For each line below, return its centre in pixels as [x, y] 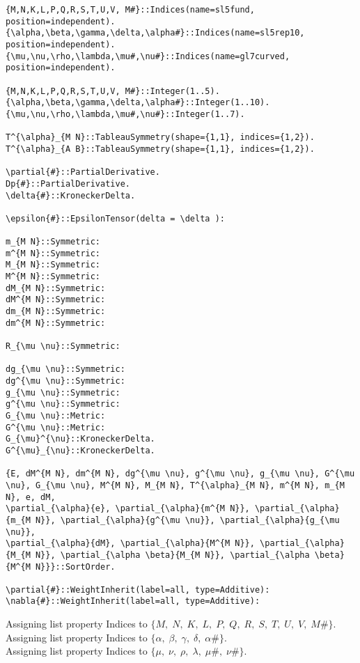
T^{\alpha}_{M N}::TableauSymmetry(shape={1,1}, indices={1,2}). [160, 138]
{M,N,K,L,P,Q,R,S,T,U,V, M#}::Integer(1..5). [113, 91]
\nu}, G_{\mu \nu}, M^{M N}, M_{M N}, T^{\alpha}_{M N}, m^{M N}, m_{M [175, 485]
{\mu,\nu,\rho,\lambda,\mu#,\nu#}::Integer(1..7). [125, 114]
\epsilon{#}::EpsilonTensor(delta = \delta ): [115, 218]
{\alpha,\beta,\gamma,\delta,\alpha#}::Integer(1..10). [138, 103]
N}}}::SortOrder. [75, 567]
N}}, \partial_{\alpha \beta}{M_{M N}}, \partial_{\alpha [172, 555]
